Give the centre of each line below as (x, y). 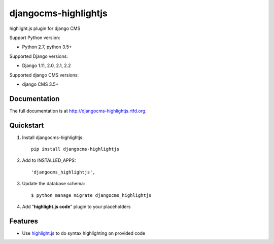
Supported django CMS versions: (44, 75)
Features (24, 221)
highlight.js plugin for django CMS (45, 28)
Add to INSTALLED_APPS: (49, 160)
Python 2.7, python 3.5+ (47, 47)
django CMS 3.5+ (40, 84)
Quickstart (27, 125)
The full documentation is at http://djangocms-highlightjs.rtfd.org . (78, 111)
